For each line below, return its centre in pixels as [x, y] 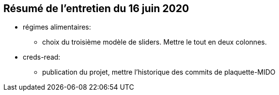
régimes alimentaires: [57, 27]
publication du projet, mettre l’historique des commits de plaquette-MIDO [159, 72]
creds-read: [42, 57]
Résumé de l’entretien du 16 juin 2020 [96, 8]
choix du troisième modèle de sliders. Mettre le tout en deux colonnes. [155, 42]
